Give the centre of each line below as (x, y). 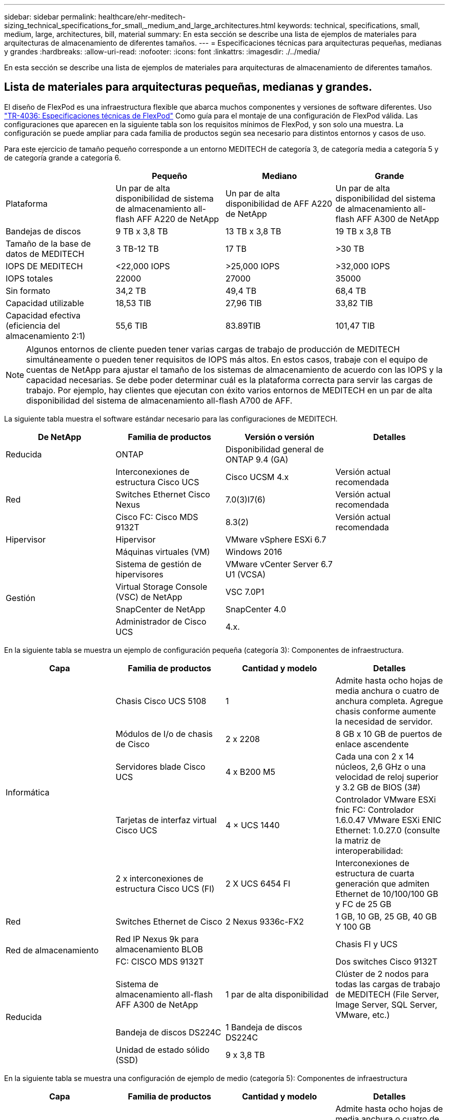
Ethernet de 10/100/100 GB (387, 894)
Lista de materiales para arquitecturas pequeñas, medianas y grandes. (188, 87)
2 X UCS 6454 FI (258, 883)
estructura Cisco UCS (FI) (165, 888)
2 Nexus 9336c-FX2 (265, 921)
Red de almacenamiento (52, 950)
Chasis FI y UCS (366, 944)
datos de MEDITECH (45, 254)
